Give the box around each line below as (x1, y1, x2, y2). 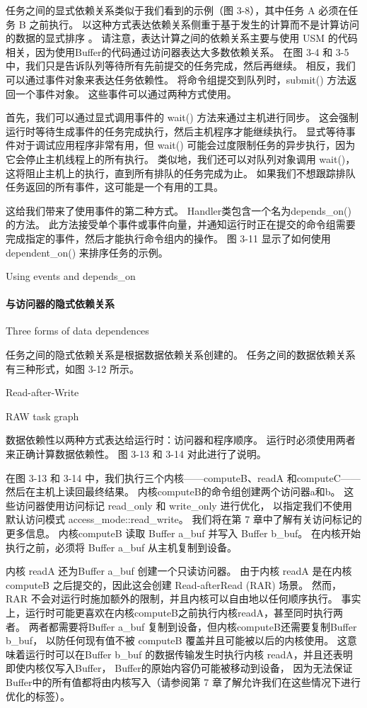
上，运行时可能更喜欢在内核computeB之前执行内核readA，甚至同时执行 (6, 605, 334, 619)
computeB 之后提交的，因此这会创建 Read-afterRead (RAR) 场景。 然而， (6, 577, 342, 592)
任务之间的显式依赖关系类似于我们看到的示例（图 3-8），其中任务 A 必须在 (6, 3, 349, 17)
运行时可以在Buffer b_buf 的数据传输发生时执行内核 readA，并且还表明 (25, 646, 353, 661)
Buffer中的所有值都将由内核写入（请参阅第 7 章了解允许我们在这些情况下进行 (6, 674, 361, 689)
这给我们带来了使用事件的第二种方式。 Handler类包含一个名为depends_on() (6, 203, 351, 218)
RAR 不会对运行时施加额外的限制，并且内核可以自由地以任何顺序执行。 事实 (6, 591, 361, 606)
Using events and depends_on (6, 269, 136, 283)
